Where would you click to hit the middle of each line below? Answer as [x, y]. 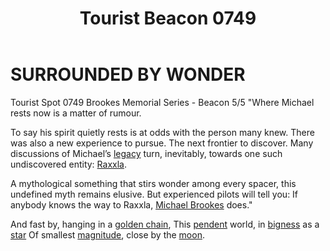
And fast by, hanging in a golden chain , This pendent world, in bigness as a [165, 224]
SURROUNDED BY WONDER [128, 74]
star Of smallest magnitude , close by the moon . [107, 234]
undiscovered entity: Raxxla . [68, 164]
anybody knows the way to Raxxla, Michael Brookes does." [131, 204]
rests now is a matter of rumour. [76, 113]
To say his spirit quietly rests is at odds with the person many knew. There [162, 132]
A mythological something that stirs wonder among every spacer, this [153, 183]
